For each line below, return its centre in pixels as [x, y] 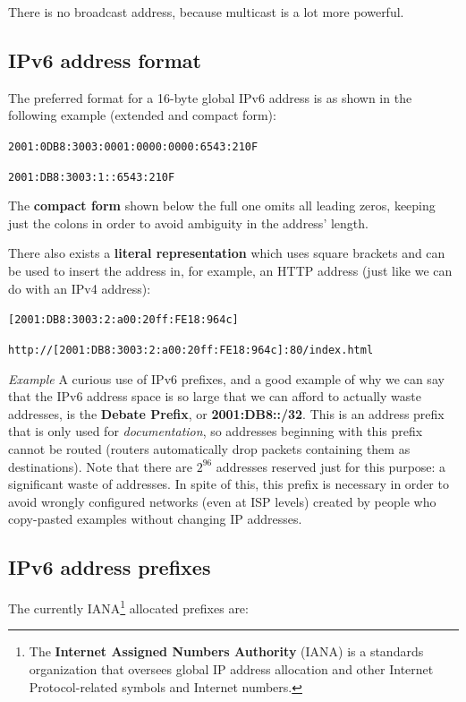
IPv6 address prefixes [110, 567]
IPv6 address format [105, 60]
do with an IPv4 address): [80, 288]
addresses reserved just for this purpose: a [331, 466]
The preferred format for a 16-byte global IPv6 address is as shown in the [210, 97]
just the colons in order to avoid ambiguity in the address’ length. [188, 223]
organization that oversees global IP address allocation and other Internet [231, 668]
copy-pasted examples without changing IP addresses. [155, 519]
